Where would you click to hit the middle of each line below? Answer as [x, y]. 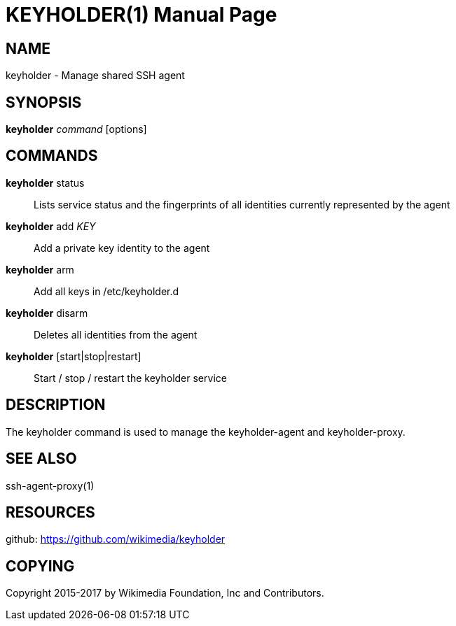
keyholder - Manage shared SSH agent [95, 76]
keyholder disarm [47, 313]
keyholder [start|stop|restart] [74, 356]
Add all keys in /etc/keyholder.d [106, 291]
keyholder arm [40, 269]
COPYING [40, 566]
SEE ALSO [41, 459]
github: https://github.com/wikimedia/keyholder [116, 539]
